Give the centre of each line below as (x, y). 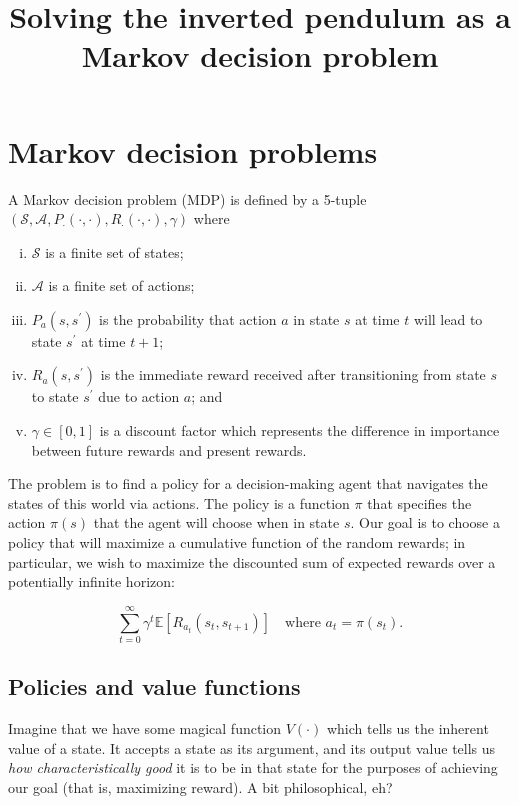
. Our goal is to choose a (425, 522)
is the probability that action (188, 318)
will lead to (448, 318)
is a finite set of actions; (121, 285)
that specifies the (419, 502)
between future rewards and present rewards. (169, 449)
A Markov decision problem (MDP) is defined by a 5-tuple (187, 198)
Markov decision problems (193, 150)
